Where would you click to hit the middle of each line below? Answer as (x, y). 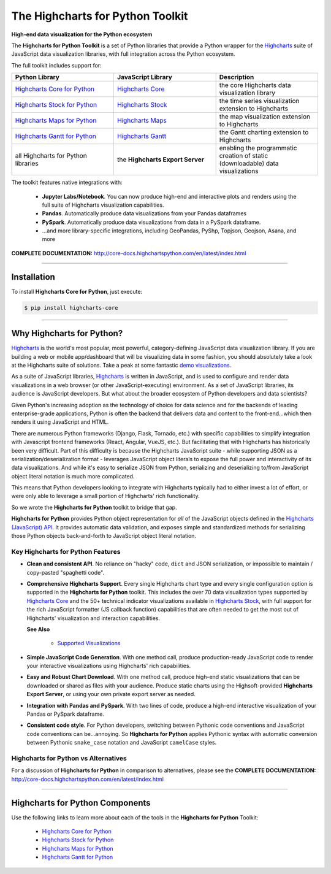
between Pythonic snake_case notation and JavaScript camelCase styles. (122, 743)
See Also (38, 629)
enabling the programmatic (258, 148)
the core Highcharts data (255, 85)
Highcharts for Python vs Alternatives (69, 758)
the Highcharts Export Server (161, 159)
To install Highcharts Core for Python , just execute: (77, 291)
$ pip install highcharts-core (71, 308)
